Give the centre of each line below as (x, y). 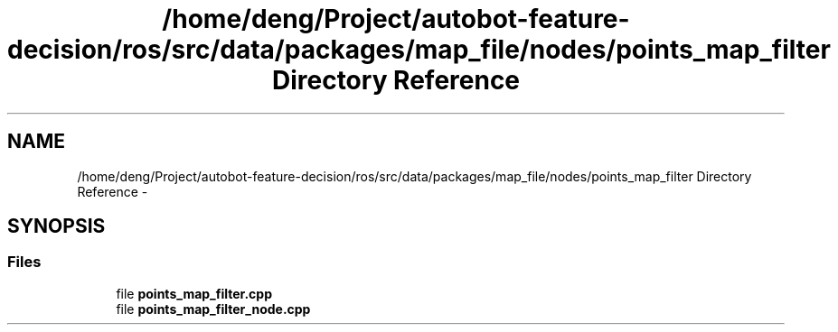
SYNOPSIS (56, 226)
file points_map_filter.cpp (194, 293)
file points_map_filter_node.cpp (213, 309)
